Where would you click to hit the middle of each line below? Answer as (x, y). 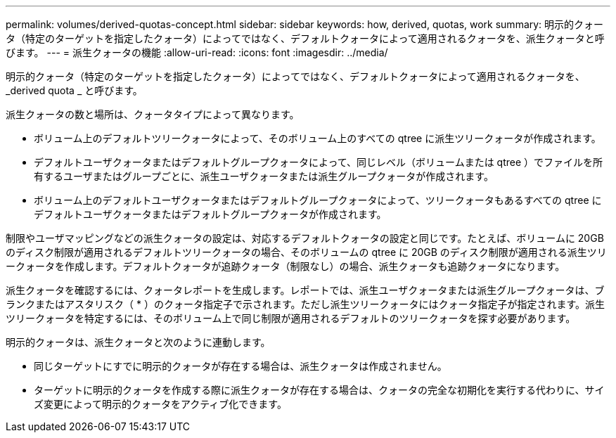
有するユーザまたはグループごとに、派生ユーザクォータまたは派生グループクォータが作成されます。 (264, 176)
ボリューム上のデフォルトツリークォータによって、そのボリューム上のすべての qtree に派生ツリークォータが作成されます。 (317, 138)
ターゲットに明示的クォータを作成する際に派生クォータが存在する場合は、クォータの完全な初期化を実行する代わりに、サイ (319, 390)
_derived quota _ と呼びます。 (74, 90)
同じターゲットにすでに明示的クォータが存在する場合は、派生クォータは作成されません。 (240, 366)
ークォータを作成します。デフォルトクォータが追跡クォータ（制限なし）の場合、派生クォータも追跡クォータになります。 (285, 266)
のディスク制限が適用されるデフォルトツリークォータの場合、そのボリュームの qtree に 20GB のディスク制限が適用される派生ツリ (306, 252)
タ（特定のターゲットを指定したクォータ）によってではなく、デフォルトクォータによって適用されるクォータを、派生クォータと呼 (305, 38)
